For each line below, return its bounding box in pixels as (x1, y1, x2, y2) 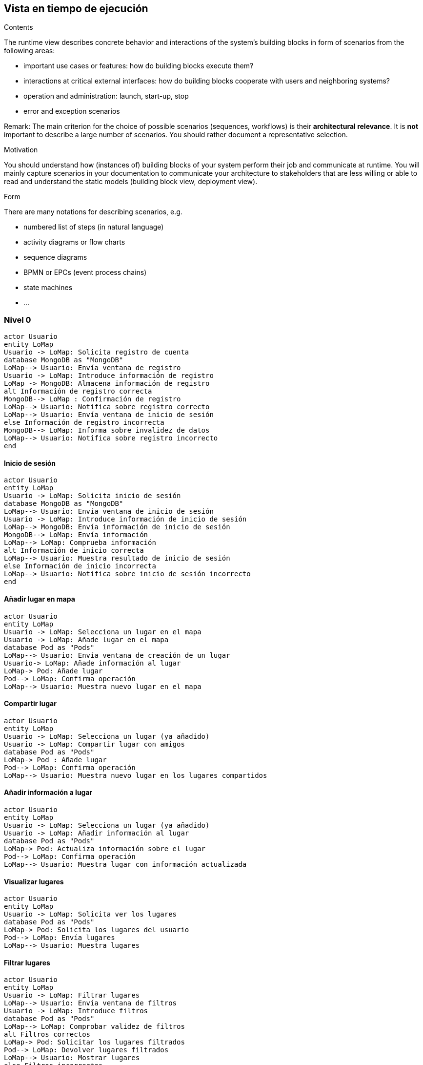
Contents (4, 23, 33, 32)
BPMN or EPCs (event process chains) (23, 268, 147, 277)
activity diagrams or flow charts (23, 238, 125, 247)
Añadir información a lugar (4, 788, 93, 797)
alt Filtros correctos (4, 1030, 91, 1039)
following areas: (4, 46, 55, 55)
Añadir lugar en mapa (4, 595, 75, 603)
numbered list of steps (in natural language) (23, 223, 164, 231)
